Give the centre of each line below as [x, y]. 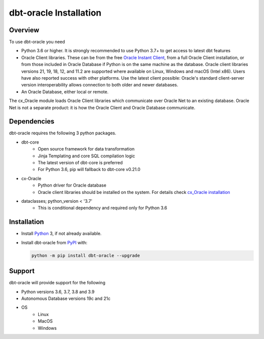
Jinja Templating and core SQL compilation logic [87, 156]
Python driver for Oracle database [72, 185]
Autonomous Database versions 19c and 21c [66, 298]
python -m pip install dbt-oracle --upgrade [86, 255]
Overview [24, 30]
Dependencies [32, 121]
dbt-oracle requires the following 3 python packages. [63, 133]
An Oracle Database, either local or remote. [65, 92]
